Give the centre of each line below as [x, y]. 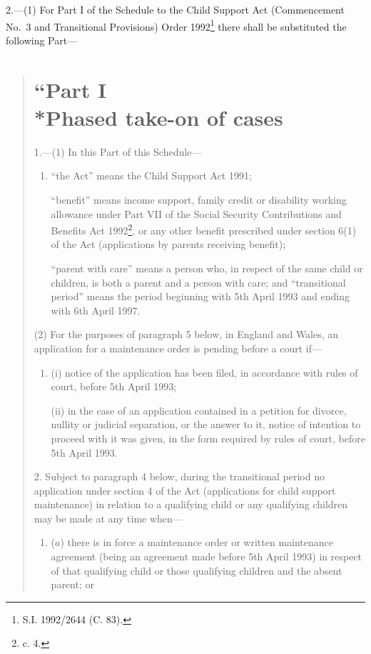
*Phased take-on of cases [158, 117]
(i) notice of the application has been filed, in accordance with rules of [204, 372]
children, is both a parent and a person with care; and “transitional [198, 282]
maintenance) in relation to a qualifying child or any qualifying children [191, 504]
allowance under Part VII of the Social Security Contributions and [196, 213]
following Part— [42, 40]
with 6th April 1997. [96, 310]
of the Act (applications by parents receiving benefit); [168, 244]
